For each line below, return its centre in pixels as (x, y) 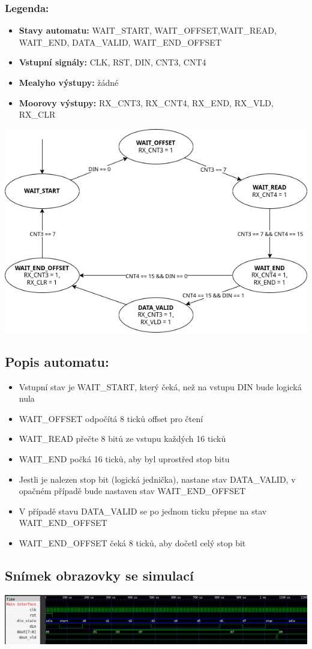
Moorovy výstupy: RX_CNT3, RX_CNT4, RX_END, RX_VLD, (146, 102)
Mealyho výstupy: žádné (69, 82)
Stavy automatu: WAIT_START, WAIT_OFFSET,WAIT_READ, (148, 30)
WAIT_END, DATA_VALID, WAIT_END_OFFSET (120, 42)
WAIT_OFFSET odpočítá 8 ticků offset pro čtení (111, 418)
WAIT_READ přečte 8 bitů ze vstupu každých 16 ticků (122, 439)
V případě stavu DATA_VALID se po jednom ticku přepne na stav (143, 511)
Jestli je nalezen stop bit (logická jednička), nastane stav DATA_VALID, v (157, 479)
